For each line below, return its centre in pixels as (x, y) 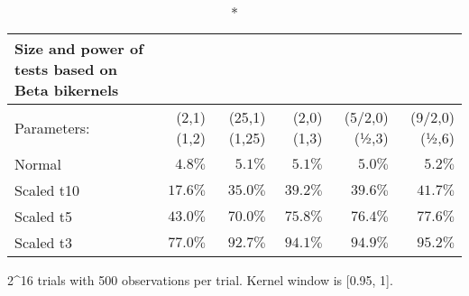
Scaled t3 (44, 242)
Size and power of (79, 48)
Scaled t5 (44, 216)
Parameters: (52, 127)
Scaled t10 (47, 190)
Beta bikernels (67, 90)
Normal (38, 164)
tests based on (66, 69)
